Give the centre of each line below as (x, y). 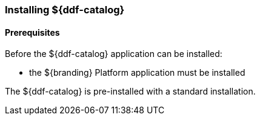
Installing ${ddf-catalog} (65, 10)
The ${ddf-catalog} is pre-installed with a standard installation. (130, 92)
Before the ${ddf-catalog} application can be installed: (114, 54)
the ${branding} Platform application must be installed (137, 73)
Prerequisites (32, 32)
